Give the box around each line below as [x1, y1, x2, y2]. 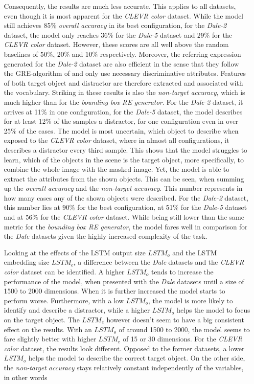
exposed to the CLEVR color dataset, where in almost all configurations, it [4, 135, 230, 145]
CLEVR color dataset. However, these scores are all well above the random [4, 39, 229, 49]
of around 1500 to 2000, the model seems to [118, 324, 250, 334]
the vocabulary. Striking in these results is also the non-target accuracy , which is [4, 87, 245, 97]
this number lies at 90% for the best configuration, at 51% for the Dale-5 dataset [4, 202, 247, 212]
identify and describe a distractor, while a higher [4, 305, 150, 315]
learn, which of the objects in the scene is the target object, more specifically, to [4, 154, 244, 164]
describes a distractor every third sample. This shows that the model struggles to [4, 144, 248, 155]
